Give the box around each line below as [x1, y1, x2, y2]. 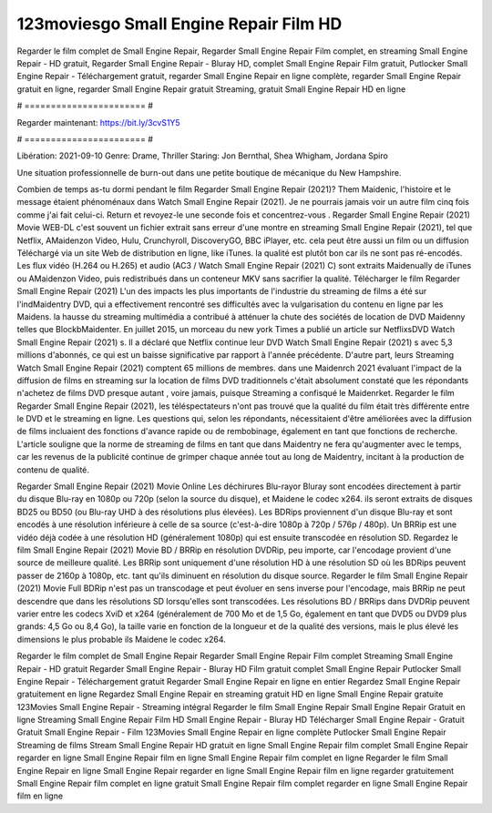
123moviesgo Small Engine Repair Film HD [16, 14, 343, 34]
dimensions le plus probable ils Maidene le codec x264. [16, 634, 227, 645]
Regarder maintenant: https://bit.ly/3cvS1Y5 [16, 117, 181, 127]
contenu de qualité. [16, 464, 90, 475]
